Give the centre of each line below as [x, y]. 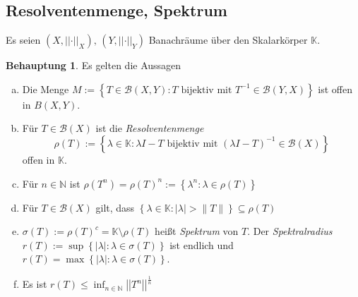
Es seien [23, 40]
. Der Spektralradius [290, 231]
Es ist [35, 284]
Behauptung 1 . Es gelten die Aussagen [94, 65]
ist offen [335, 89]
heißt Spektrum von [197, 231]
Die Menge [46, 89]
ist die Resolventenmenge [150, 128]
